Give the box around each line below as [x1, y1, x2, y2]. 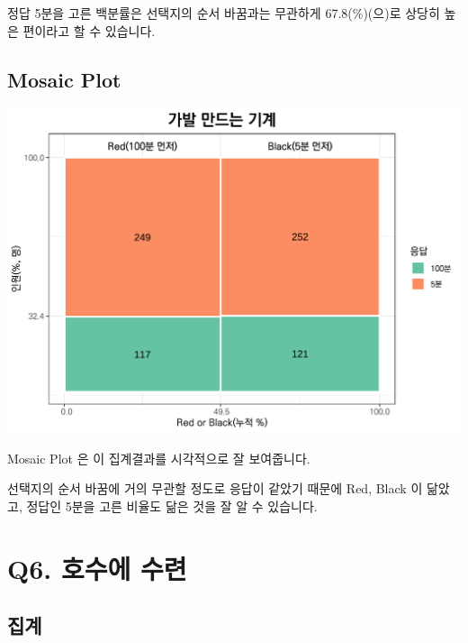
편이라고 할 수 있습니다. [22, 21, 156, 40]
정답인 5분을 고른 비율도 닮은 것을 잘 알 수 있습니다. [26, 496, 318, 515]
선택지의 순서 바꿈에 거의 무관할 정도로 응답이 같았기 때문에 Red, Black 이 [7, 479, 423, 498]
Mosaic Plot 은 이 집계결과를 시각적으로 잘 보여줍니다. [7, 448, 310, 467]
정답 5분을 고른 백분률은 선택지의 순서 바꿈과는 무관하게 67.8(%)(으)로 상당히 [7, 4, 440, 22]
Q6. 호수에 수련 [7, 549, 187, 586]
